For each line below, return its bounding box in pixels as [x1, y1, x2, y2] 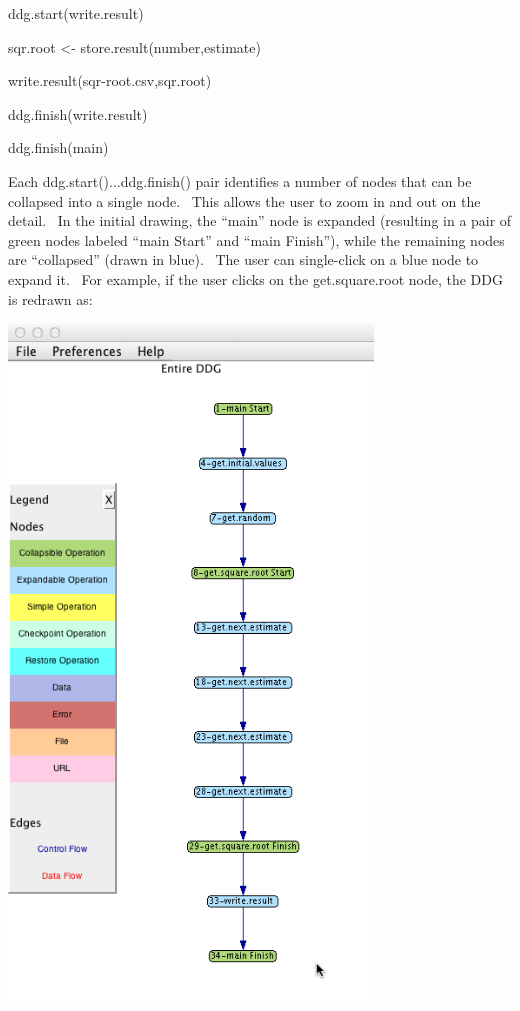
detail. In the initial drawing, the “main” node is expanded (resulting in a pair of [8, 210, 512, 231]
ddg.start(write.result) [8, 3, 144, 23]
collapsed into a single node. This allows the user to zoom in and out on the [8, 190, 481, 211]
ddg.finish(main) [8, 137, 109, 158]
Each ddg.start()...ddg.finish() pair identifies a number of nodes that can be [8, 170, 472, 191]
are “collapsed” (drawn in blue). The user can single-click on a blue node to [8, 249, 479, 270]
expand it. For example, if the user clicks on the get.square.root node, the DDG [8, 268, 503, 289]
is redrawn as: [8, 288, 93, 309]
